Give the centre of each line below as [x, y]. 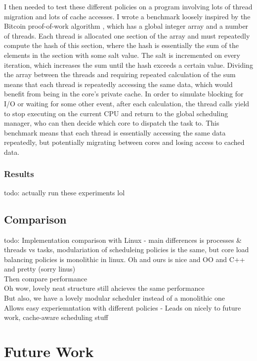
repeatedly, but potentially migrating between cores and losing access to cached [124, 142]
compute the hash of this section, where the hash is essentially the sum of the [122, 45]
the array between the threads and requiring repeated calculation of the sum [120, 74]
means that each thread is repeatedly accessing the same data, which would [118, 84]
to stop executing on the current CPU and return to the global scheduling [116, 113]
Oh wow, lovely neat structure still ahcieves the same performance [104, 288]
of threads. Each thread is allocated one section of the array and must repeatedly [127, 35]
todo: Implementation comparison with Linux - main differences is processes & [123, 240]
